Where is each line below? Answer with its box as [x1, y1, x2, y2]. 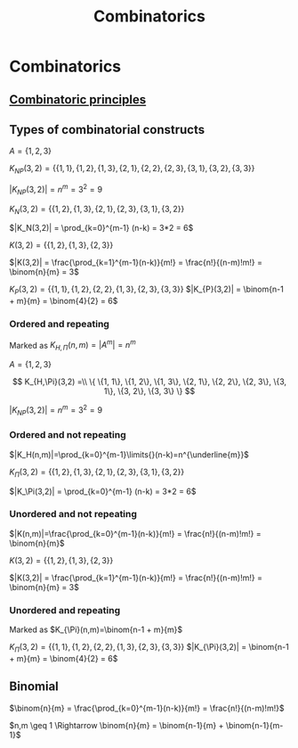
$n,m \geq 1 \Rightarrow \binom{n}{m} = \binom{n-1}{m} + [9, 719, 224, 730]
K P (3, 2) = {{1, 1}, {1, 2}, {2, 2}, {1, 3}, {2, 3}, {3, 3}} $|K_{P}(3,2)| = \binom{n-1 [9, 284, 285, 297]
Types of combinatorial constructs [9, 122, 205, 137]
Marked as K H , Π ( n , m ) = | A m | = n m [9, 338, 136, 352]
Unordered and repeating [9, 604, 121, 616]
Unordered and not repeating [9, 508, 138, 521]
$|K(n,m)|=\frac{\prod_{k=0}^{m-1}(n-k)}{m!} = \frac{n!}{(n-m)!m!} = [9, 528, 262, 538]
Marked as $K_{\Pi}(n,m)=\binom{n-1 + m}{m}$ [9, 624, 183, 635]
